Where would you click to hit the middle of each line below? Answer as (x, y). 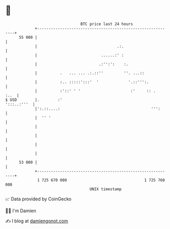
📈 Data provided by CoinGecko (38, 199)
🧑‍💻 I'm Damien (21, 211)
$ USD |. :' (34, 100)
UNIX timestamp (106, 189)
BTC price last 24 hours (107, 24)
